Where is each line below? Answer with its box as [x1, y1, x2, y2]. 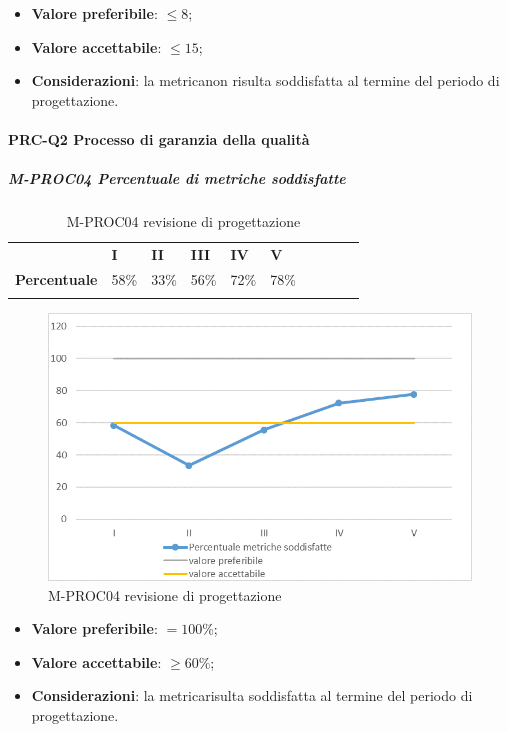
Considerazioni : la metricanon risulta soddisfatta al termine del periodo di [31, 70, 500, 91]
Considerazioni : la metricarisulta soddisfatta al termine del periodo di [31, 685, 473, 706]
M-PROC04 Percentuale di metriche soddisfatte [8, 168, 346, 189]
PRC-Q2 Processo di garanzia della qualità [8, 128, 310, 149]
